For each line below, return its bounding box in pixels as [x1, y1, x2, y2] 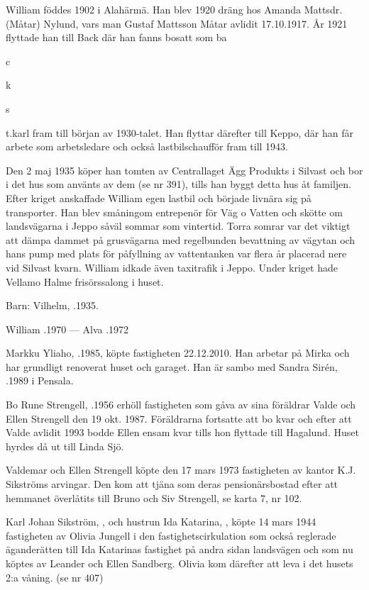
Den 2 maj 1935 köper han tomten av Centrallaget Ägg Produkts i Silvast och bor [6, 162, 363, 177]
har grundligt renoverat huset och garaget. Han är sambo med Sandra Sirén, [6, 359, 338, 374]
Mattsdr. [304, 2, 343, 16]
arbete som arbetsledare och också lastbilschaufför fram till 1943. [6, 139, 289, 154]
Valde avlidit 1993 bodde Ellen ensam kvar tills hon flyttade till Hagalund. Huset [6, 425, 359, 440]
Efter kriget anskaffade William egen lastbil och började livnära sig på [6, 190, 312, 205]
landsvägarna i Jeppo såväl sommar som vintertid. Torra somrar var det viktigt [6, 218, 351, 233]
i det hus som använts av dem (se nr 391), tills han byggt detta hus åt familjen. [6, 177, 351, 191]
